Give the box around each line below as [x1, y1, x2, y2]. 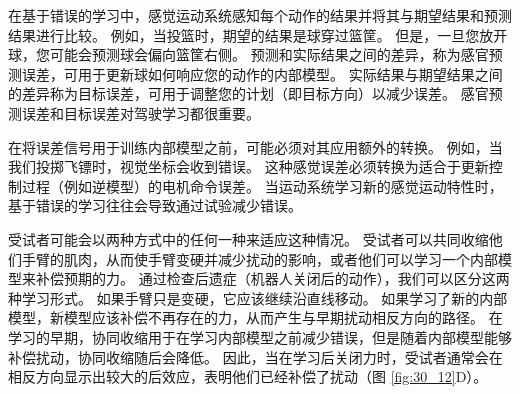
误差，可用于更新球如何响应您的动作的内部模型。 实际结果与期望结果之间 [21, 63, 503, 84]
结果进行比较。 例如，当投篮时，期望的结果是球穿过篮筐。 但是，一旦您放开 [8, 24, 508, 45]
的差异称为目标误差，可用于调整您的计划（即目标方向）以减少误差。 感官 [8, 83, 489, 104]
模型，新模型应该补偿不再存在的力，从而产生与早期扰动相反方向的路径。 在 [8, 307, 503, 328]
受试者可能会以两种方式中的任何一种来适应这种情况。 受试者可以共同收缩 [8, 228, 489, 249]
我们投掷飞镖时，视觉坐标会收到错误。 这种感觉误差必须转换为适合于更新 [8, 156, 489, 177]
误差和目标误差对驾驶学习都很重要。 [21, 102, 260, 123]
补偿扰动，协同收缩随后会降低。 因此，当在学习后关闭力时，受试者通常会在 [8, 346, 503, 367]
